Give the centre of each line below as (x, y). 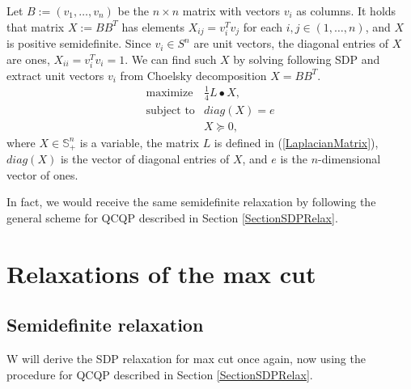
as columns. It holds (346, 11)
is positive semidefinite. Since (79, 43)
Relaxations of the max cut (161, 273)
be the (133, 11)
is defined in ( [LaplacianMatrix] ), (296, 142)
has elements (153, 26)
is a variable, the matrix (139, 142)
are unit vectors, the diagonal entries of (291, 43)
